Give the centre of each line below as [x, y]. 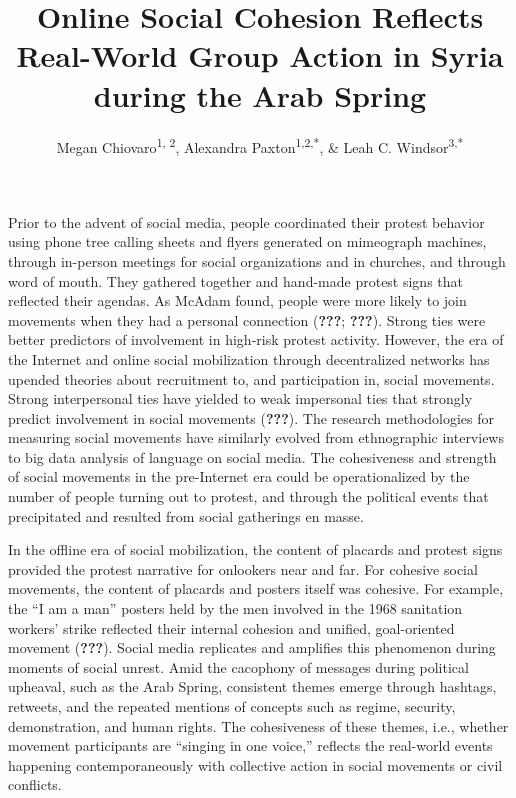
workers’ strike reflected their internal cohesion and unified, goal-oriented [231, 627]
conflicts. [35, 784]
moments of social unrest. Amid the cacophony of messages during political [238, 666]
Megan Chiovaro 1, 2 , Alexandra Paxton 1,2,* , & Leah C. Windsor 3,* [260, 145]
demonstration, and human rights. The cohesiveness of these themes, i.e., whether [258, 725]
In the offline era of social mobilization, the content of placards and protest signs [255, 549]
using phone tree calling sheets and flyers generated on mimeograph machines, [247, 241]
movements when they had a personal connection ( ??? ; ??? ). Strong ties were [247, 319]
